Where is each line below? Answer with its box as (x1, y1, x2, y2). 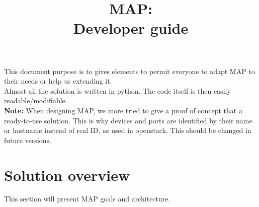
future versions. (4, 134, 51, 145)
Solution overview (4, 164, 130, 185)
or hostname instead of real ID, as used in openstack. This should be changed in (4, 125, 251, 135)
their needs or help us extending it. (4, 76, 112, 86)
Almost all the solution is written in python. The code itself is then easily (4, 85, 231, 96)
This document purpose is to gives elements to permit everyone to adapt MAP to (4, 65, 255, 76)
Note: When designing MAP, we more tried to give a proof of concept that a (4, 105, 242, 115)
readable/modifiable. (4, 95, 67, 106)
